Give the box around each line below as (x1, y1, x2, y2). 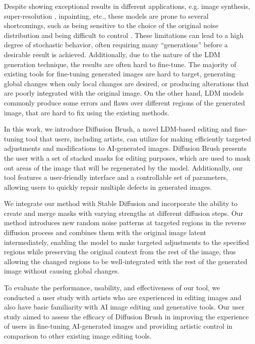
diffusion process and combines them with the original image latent (4, 227, 207, 238)
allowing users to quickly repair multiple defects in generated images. (4, 181, 212, 192)
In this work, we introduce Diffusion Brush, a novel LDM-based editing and (4, 124, 232, 134)
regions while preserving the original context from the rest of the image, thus (4, 246, 236, 257)
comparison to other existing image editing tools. (4, 331, 152, 341)
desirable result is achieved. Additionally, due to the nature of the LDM (4, 49, 221, 59)
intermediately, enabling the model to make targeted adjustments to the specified (4, 237, 249, 247)
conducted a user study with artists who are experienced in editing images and (4, 292, 242, 302)
